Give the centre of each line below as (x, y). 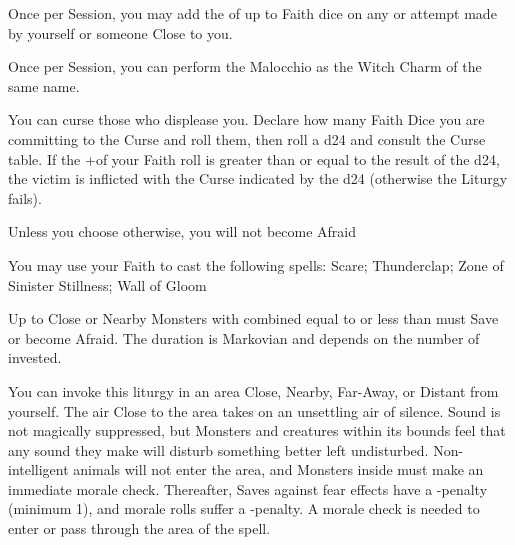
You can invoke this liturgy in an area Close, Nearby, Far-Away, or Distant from (253, 390)
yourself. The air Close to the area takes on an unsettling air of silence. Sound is (254, 410)
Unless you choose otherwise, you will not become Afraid (182, 231)
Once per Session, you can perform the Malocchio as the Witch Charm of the (245, 66)
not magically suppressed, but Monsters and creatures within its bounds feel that (257, 430)
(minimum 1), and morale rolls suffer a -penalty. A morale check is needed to (244, 508)
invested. (35, 357)
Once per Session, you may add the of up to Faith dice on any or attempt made (252, 13)
